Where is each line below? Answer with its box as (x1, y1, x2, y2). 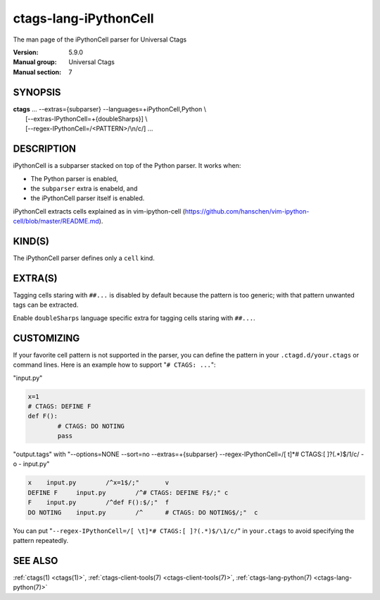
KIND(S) (13, 235, 49, 247)
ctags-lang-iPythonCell (13, 11, 154, 26)
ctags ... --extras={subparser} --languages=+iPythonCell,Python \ (13, 104, 207, 113)
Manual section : (13, 68, 62, 76)
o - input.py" (13, 460, 50, 468)
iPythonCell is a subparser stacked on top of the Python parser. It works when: (13, 161, 241, 170)
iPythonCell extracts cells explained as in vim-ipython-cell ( (13, 207, 186, 215)
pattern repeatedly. (13, 537, 69, 544)
